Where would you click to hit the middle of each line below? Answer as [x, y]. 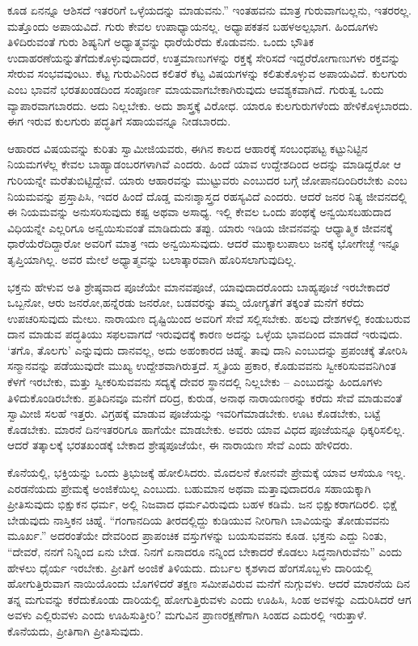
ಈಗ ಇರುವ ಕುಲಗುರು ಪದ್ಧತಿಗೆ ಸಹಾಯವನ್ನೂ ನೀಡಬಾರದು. [119, 121]
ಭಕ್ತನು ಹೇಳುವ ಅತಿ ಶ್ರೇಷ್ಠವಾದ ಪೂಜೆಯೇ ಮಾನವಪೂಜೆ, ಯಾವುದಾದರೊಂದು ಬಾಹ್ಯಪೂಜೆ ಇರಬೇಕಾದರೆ [199, 286]
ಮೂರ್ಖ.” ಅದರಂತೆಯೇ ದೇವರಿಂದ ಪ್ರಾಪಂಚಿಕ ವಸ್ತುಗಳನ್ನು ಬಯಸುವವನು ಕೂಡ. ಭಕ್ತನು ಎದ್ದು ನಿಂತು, [197, 535]
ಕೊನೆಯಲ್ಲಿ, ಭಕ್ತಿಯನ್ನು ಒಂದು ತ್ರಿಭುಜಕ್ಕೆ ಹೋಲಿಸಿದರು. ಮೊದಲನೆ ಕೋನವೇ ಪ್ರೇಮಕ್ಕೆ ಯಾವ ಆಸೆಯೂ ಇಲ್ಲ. [207, 472]
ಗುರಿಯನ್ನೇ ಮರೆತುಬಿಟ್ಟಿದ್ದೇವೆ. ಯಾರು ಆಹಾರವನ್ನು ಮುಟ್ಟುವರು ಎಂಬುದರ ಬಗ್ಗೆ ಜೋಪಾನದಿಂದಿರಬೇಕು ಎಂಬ [207, 179]
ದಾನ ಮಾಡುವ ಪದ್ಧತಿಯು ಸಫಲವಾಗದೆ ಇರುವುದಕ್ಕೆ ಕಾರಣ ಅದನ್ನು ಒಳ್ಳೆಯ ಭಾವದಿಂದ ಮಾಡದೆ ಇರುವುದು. [205, 334]
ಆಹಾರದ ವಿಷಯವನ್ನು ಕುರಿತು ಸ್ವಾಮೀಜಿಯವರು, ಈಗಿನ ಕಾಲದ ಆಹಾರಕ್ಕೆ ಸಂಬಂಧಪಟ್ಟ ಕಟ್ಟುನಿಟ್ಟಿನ [188, 148]
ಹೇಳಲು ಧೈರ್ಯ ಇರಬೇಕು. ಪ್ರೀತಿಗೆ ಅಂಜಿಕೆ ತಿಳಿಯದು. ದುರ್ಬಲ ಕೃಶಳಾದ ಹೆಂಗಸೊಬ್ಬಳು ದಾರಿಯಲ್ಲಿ [190, 567]
